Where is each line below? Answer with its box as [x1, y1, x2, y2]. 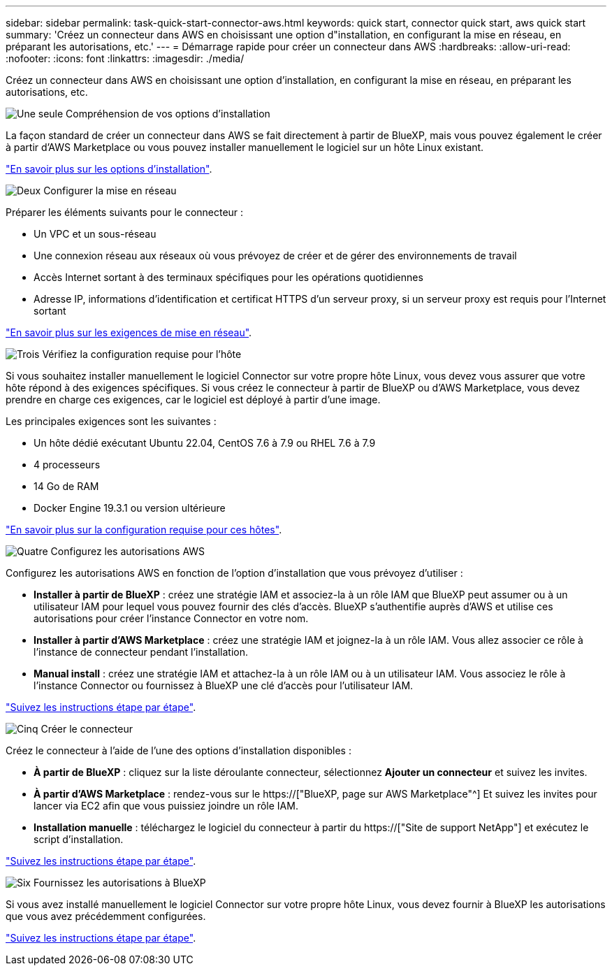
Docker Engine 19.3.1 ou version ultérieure [34, 502, 226, 514]
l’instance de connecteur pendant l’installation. [34, 646, 248, 658]
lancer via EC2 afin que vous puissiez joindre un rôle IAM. [34, 800, 298, 812]
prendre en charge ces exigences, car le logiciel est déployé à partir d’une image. [6, 394, 381, 405]
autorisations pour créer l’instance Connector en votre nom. [34, 612, 309, 624]
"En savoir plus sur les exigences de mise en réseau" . [6, 326, 252, 338]
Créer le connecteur [41, 723, 133, 735]
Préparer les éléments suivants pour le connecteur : [6, 206, 244, 218]
